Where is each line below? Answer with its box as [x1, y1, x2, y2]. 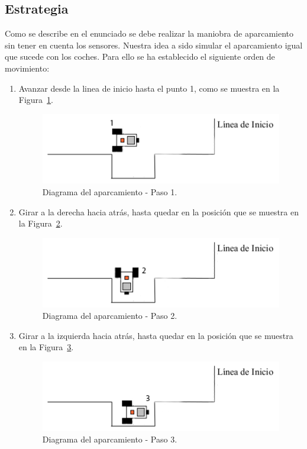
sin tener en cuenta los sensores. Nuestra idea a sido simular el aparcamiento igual [5, 38, 303, 51]
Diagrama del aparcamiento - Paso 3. [42, 433, 177, 445]
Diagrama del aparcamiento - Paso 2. [42, 309, 177, 322]
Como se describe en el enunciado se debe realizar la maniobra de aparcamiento [5, 27, 294, 40]
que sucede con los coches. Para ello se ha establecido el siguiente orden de [5, 50, 275, 63]
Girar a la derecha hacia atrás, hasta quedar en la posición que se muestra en [18, 205, 299, 218]
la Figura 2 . [18, 217, 63, 230]
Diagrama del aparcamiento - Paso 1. [42, 186, 177, 198]
